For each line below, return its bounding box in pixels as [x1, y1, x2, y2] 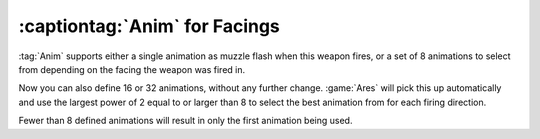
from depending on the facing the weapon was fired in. [18, 63, 246, 75]
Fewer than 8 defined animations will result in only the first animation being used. [18, 115, 353, 127]
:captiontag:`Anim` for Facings [18, 15, 280, 37]
